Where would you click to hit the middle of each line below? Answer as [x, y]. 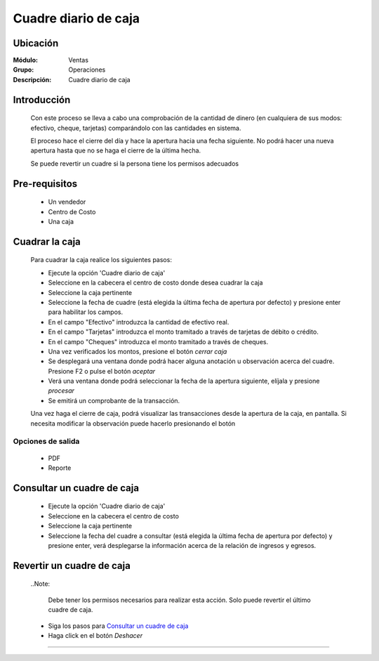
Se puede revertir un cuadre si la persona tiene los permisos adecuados [134, 163]
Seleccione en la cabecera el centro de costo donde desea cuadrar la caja [155, 283]
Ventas [79, 60]
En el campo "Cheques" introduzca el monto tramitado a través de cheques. [158, 341]
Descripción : [32, 79]
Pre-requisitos [45, 184]
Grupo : [24, 70]
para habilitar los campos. [86, 312]
